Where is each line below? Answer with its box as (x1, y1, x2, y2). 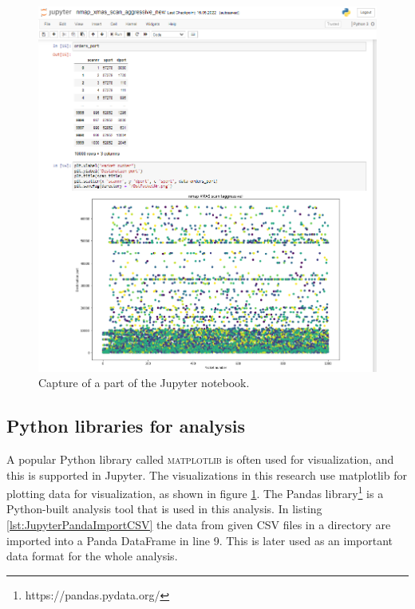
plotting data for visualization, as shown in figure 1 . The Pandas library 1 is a (6, 483, 384, 501)
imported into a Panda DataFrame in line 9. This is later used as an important (6, 532, 393, 548)
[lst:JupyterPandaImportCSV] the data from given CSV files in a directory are (6, 516, 391, 532)
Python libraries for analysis (6, 413, 245, 438)
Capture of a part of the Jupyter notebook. (38, 374, 250, 391)
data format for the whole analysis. (6, 548, 178, 564)
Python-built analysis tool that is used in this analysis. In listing (6, 500, 322, 517)
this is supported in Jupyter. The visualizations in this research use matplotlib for (6, 466, 407, 483)
